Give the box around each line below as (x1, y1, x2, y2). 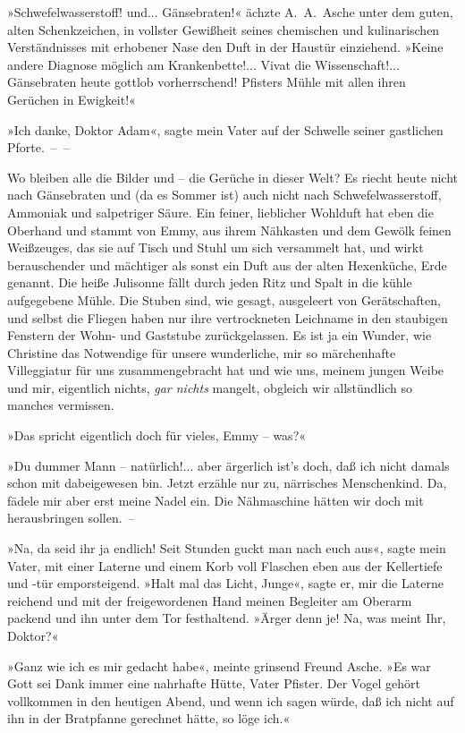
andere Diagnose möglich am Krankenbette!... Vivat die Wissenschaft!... (7, 55, 400, 73)
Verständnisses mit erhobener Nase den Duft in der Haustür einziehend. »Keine (7, 38, 444, 56)
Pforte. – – (7, 138, 70, 157)
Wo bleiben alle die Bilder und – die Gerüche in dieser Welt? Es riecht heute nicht (7, 167, 459, 186)
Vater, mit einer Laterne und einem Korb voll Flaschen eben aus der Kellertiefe (7, 556, 443, 575)
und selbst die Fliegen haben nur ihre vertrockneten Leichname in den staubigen (7, 308, 448, 327)
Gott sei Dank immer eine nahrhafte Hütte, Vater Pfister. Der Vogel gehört (7, 674, 420, 693)
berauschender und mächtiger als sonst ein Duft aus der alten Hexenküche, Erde (7, 255, 447, 274)
